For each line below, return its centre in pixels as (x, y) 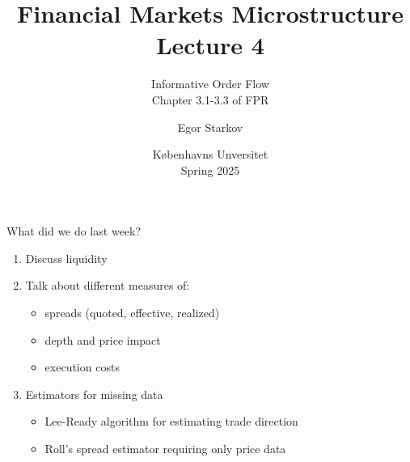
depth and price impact (103, 339)
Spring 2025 (210, 170)
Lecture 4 (210, 45)
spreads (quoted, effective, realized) (132, 313)
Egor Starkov (210, 127)
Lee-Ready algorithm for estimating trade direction (171, 421)
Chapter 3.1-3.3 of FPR (210, 99)
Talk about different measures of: (108, 285)
